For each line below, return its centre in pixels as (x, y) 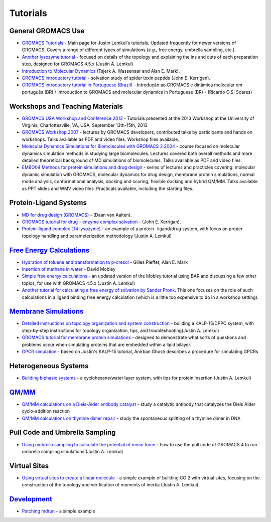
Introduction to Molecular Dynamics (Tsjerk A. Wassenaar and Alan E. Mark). (101, 71)
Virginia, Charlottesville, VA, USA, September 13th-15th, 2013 (85, 125)
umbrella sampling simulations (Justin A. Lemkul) (73, 451)
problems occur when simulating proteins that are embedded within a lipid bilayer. (107, 344)
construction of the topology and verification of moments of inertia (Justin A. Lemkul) (110, 485)
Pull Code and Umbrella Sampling (62, 432)
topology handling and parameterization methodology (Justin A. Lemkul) (97, 236)
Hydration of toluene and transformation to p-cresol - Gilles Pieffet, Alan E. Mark (105, 262)
